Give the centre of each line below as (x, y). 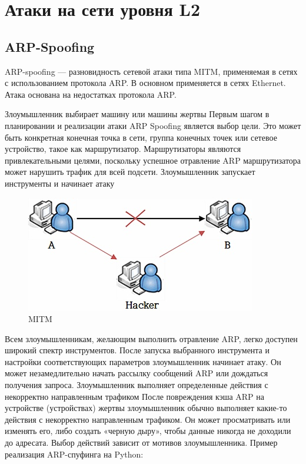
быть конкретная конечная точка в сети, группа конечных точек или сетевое (141, 137)
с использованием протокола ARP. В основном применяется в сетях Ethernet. (145, 83)
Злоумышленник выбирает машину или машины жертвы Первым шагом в (137, 114)
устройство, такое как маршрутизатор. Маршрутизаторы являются (123, 149)
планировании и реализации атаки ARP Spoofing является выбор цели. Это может (153, 125)
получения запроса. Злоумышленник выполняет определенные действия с (137, 385)
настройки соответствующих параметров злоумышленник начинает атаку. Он (143, 361)
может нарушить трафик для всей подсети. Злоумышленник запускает (130, 172)
